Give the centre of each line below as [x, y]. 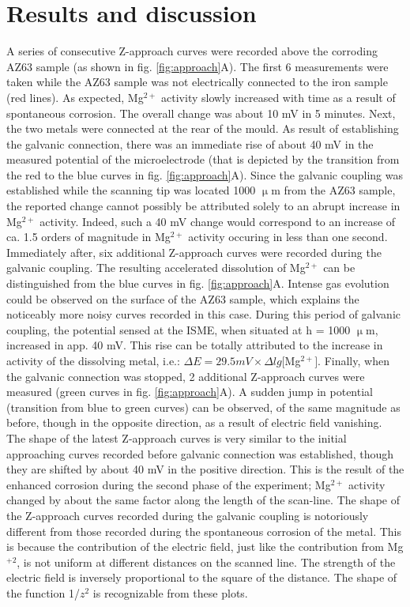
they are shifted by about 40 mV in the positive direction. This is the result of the [205, 469]
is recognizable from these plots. [170, 592]
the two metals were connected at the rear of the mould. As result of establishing [203, 128]
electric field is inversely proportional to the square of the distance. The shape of [202, 577]
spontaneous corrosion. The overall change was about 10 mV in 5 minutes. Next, [201, 113]
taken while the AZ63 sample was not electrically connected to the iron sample [197, 82]
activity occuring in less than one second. [288, 237]
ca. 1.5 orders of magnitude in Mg [88, 237]
